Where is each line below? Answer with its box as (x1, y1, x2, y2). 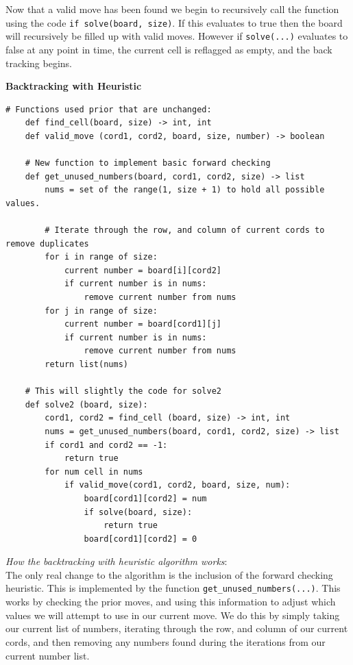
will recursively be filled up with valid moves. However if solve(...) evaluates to (5, 29, 348, 43)
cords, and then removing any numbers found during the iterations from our (5, 634, 326, 649)
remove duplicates (5, 238, 89, 249)
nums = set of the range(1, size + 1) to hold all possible (45, 185, 325, 195)
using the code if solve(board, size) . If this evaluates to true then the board (5, 15, 343, 29)
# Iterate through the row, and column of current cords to (45, 225, 325, 236)
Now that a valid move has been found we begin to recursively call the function (5, 2, 339, 16)
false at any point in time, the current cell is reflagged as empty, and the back (5, 42, 332, 56)
